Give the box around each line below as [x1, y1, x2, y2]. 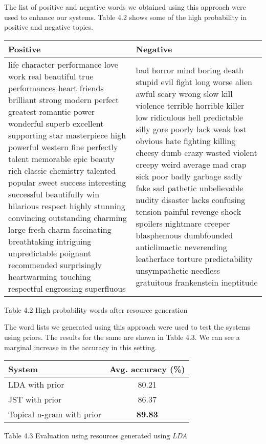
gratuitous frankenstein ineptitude [136, 276, 258, 289]
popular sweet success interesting [8, 176, 126, 188]
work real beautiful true [8, 70, 94, 82]
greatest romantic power [8, 105, 95, 117]
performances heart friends [8, 82, 104, 94]
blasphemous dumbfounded [136, 229, 233, 241]
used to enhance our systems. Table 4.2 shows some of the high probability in [4, 11, 247, 22]
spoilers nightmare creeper [136, 217, 230, 230]
